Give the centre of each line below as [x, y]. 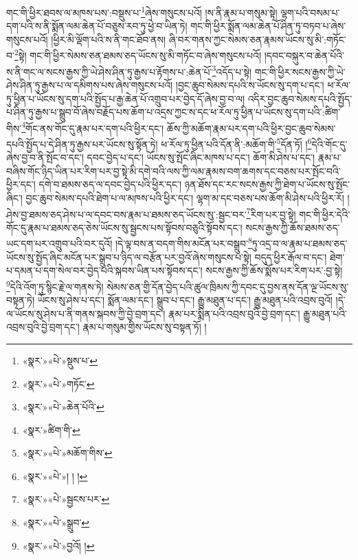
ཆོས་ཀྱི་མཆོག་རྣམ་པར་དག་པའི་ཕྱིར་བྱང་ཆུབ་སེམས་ [251, 128]
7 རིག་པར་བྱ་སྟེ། [271, 213]
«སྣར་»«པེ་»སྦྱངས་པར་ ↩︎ [66, 499]
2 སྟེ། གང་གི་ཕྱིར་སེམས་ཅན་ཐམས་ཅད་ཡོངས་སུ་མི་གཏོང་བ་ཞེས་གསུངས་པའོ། [138, 54]
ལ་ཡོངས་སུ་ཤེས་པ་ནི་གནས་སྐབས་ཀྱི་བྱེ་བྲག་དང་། [86, 313]
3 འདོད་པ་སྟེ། [232, 70]
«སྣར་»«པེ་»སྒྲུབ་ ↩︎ [56, 522]
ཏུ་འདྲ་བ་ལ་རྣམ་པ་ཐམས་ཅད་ [300, 243]
